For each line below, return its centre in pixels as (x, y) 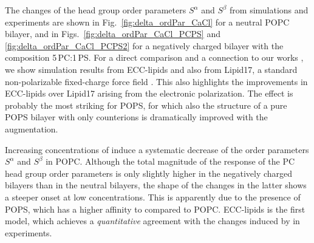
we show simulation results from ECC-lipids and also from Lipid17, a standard (151, 69)
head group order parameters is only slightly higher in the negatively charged (149, 173)
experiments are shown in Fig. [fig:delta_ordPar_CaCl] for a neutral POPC (147, 22)
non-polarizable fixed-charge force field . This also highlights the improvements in (156, 81)
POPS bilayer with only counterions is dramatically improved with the (136, 117)
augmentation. (32, 128)
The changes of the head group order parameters (96, 10)
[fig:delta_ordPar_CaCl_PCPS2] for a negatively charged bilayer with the (144, 45)
